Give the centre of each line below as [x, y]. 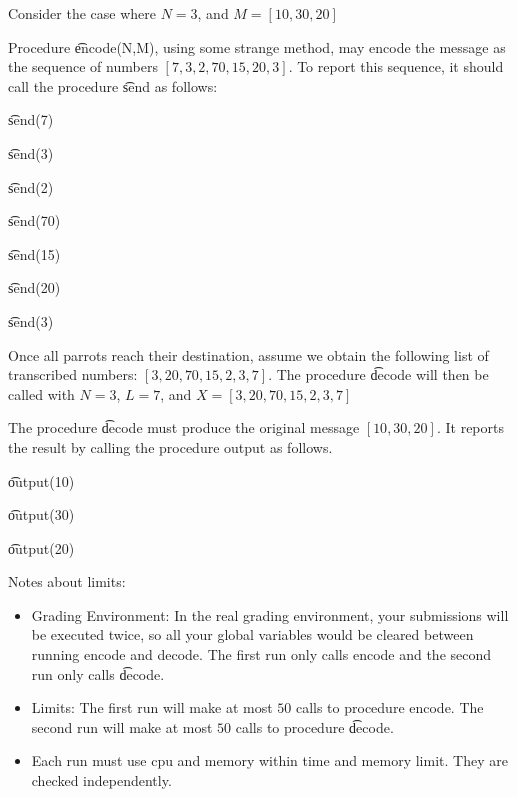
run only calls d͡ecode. [98, 673]
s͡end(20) [34, 287]
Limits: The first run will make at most [152, 707]
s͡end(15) [34, 253]
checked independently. [101, 780]
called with [41, 393]
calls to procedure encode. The [389, 707]
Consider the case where [82, 13]
